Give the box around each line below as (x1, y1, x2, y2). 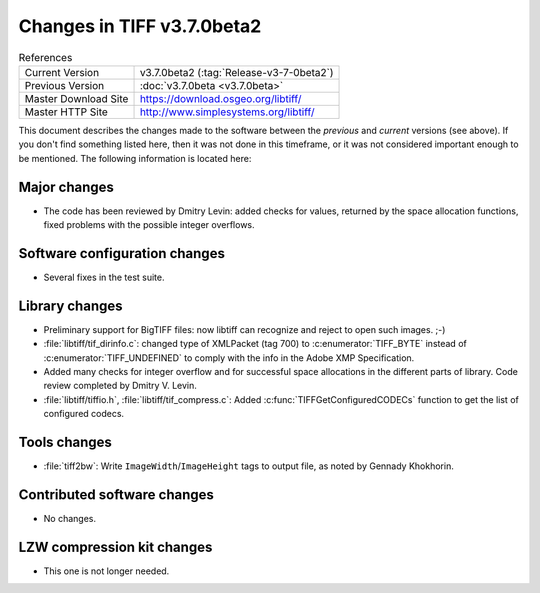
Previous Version (24, 78, 105, 92)
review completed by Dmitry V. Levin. (43, 380, 197, 392)
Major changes (18, 178, 115, 195)
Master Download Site (24, 91, 129, 105)
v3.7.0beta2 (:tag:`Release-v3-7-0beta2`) (139, 65, 334, 79)
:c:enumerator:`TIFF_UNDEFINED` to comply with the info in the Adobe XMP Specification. (43, 351, 415, 364)
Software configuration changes (18, 245, 225, 262)
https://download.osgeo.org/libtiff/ (139, 91, 302, 105)
